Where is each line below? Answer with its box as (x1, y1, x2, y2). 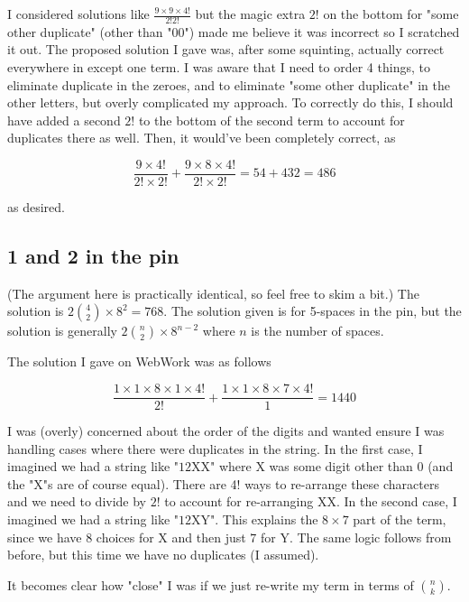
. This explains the (215, 510, 318, 529)
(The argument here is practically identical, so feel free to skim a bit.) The (7, 283, 419, 302)
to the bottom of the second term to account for (138, 110, 405, 129)
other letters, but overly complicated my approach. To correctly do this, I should (7, 93, 454, 112)
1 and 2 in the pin (7, 242, 179, 270)
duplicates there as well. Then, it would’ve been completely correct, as (7, 128, 396, 147)
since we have (7, 527, 82, 546)
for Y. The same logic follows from (261, 527, 452, 546)
